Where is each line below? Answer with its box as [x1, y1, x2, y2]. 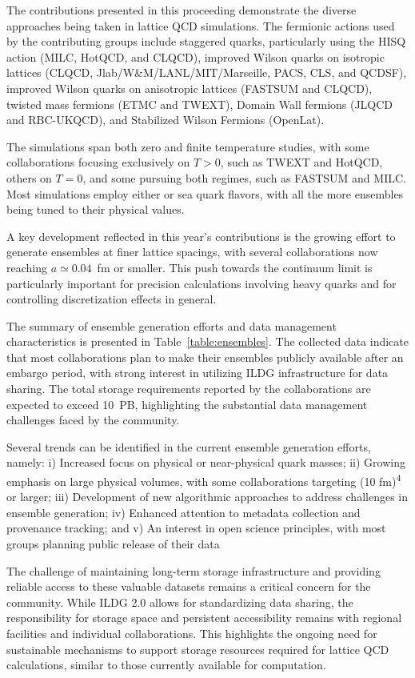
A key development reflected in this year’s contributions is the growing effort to [6, 227, 396, 244]
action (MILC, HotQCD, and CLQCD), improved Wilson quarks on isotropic [6, 48, 385, 65]
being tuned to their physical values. [6, 201, 185, 218]
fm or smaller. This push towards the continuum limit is [97, 259, 373, 275]
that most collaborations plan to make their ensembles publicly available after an [6, 348, 404, 365]
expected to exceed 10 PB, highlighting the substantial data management [6, 395, 368, 412]
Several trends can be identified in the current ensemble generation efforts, [6, 438, 371, 455]
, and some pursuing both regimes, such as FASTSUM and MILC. [82, 169, 406, 186]
